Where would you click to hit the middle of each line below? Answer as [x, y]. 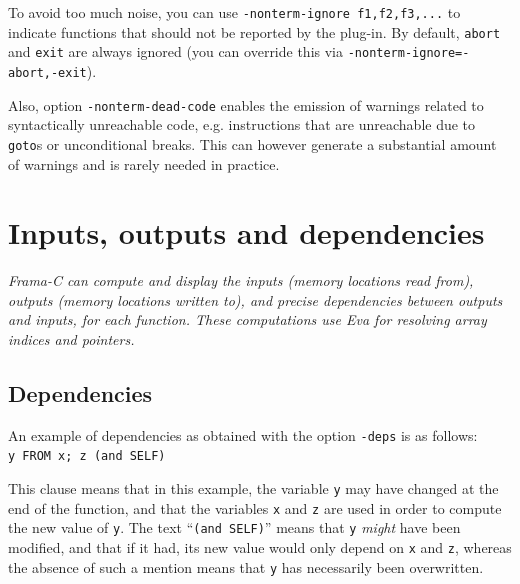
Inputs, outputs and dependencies [246, 232]
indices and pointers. [71, 339]
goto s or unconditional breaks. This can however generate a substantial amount [252, 143]
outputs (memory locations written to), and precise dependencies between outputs [255, 299]
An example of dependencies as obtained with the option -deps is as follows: [243, 434]
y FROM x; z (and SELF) [87, 456]
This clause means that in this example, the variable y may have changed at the [253, 488]
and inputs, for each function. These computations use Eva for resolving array [247, 319]
